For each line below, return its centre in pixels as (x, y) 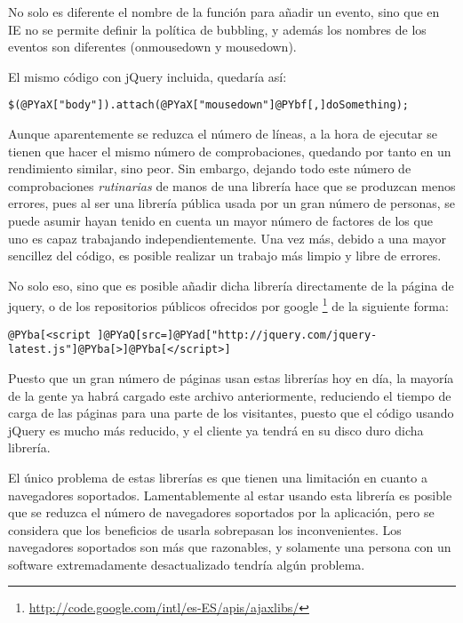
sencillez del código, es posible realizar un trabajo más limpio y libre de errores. (225, 256)
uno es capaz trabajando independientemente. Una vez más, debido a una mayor (227, 238)
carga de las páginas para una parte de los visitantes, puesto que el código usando (231, 413)
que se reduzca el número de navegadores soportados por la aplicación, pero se (221, 512)
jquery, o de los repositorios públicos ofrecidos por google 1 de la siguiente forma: (228, 305)
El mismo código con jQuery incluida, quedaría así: (148, 76)
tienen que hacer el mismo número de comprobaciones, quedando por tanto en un (230, 151)
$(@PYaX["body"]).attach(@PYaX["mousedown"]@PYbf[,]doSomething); (209, 105)
